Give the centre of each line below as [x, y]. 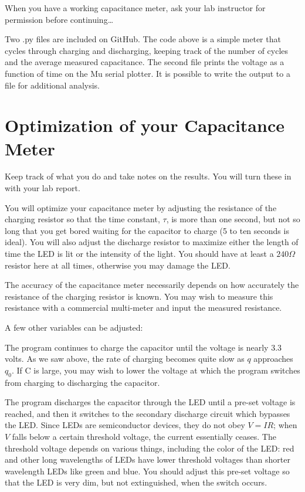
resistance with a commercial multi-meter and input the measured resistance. [143, 308]
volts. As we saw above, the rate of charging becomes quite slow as [125, 359]
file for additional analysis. [52, 85]
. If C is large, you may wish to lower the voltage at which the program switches [156, 370]
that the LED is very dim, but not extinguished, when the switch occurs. [136, 482]
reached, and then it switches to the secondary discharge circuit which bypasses [148, 413]
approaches [273, 359]
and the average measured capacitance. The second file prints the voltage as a [145, 62]
